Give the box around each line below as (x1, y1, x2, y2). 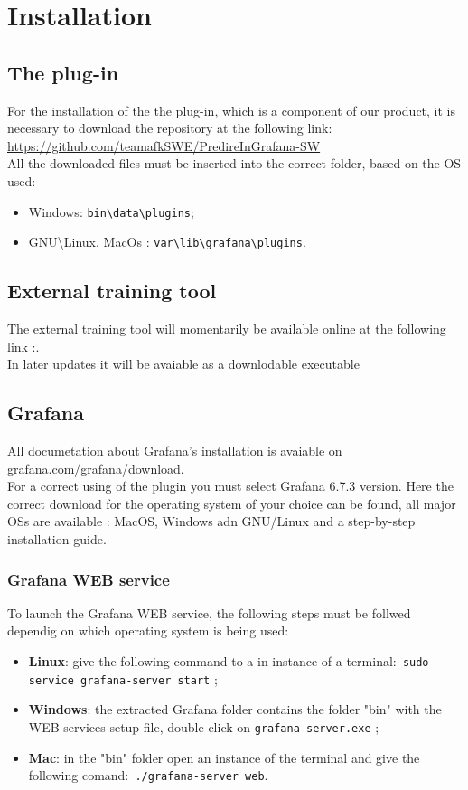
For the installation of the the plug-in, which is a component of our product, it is (7, 100, 456, 119)
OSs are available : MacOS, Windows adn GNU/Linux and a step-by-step (7, 512, 416, 531)
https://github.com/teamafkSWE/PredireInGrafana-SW (7, 136, 321, 155)
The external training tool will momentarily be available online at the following (7, 319, 446, 338)
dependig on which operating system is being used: (7, 621, 289, 640)
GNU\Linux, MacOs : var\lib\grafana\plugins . (28, 232, 306, 251)
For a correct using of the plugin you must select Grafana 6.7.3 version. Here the (7, 476, 454, 495)
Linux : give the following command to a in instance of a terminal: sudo (28, 652, 429, 671)
